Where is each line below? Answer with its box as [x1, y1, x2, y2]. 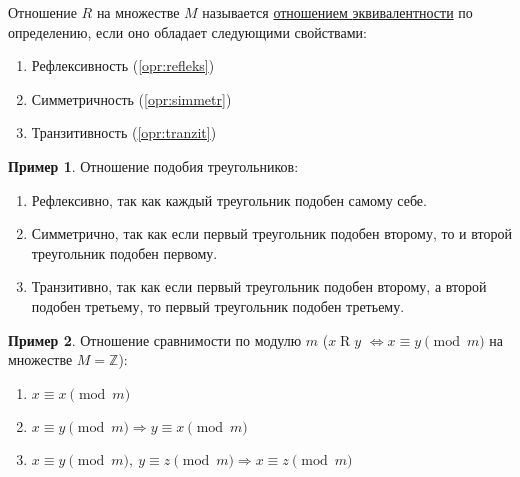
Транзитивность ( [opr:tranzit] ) [31, 122, 217, 143]
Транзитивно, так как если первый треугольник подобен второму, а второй [31, 276, 487, 297]
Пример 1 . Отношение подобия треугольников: [8, 155, 299, 176]
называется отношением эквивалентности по [202, 2, 473, 22]
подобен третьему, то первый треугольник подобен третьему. [31, 295, 405, 316]
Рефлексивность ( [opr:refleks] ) [31, 55, 215, 76]
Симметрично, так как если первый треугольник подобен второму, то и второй [31, 223, 512, 244]
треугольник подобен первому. [31, 242, 218, 263]
